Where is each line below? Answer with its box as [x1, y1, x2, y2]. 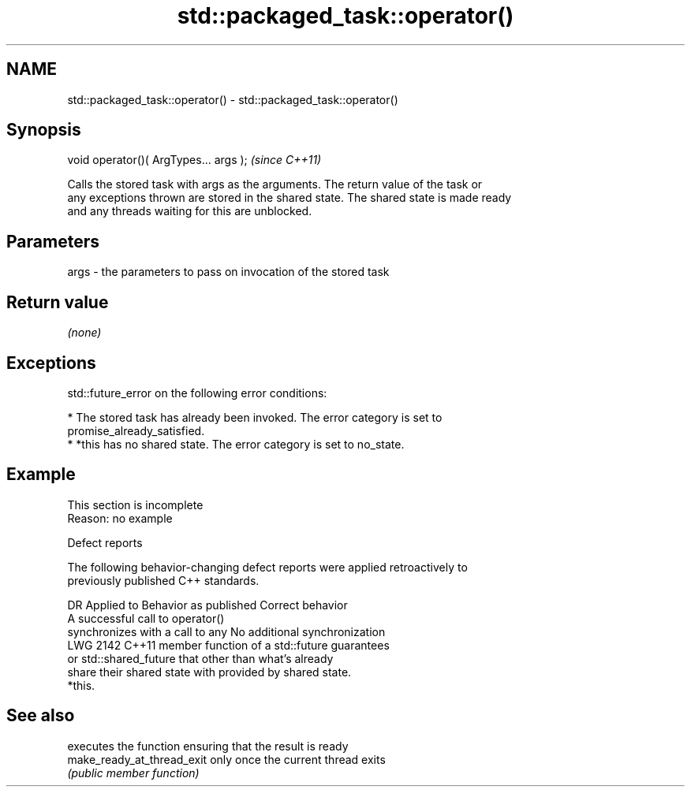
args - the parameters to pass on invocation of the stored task [67, 265, 390, 279]
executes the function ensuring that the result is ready [67, 739, 349, 753]
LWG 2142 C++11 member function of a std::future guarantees [67, 638, 390, 652]
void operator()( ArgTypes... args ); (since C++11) [67, 153, 322, 167]
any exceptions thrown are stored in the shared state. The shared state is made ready [67, 191, 512, 205]
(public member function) [67, 765, 200, 780]
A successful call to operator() [67, 611, 225, 625]
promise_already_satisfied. [67, 423, 205, 437]
